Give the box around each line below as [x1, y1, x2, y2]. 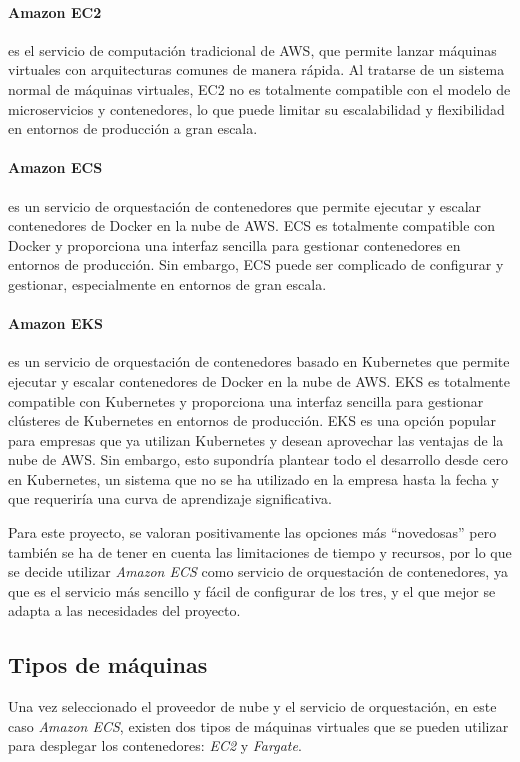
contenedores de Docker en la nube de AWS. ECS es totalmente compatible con [8, 215, 496, 236]
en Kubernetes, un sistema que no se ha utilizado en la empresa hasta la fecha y [8, 468, 499, 489]
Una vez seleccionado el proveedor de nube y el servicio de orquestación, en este [8, 696, 497, 717]
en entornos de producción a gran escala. [8, 118, 258, 139]
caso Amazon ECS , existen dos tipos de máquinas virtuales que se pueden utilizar [8, 715, 509, 736]
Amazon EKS [8, 313, 104, 334]
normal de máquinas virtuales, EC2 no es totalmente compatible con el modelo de [8, 78, 511, 99]
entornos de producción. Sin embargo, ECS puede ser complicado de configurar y [8, 254, 504, 275]
